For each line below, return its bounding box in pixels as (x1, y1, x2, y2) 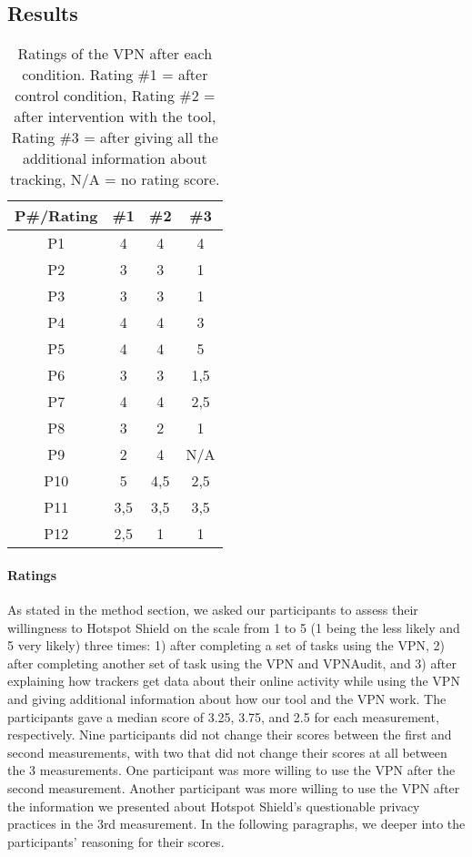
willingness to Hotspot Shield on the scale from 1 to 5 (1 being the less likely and (7, 617, 460, 637)
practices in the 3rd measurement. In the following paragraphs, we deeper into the (7, 814, 466, 833)
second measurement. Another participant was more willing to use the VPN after (7, 778, 460, 797)
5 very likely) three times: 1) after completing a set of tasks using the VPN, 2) (7, 636, 445, 655)
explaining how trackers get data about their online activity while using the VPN (7, 671, 460, 690)
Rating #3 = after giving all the (11, 127, 218, 148)
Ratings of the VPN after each (17, 43, 213, 65)
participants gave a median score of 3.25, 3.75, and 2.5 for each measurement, (7, 707, 439, 726)
